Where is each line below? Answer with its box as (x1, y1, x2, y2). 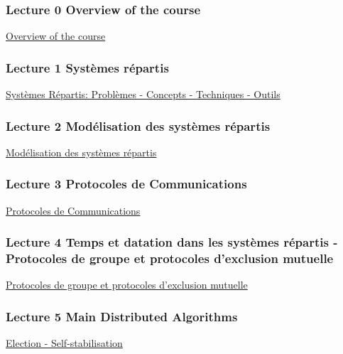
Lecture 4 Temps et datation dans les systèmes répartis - (6, 233, 338, 251)
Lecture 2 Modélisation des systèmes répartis (6, 117, 271, 134)
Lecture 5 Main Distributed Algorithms (6, 307, 238, 325)
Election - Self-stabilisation (6, 336, 123, 350)
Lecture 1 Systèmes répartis (6, 58, 169, 76)
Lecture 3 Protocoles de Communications (6, 175, 247, 193)
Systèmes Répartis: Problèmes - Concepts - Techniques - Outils (6, 87, 281, 102)
